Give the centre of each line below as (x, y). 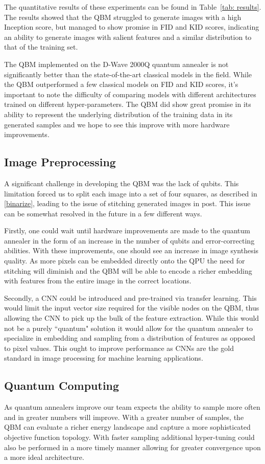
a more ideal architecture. (44, 457)
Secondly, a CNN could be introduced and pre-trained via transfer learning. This (130, 297)
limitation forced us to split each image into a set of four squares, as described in (131, 193)
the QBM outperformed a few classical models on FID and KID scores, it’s (121, 84)
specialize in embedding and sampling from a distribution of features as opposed (130, 338)
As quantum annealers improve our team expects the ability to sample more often (132, 407)
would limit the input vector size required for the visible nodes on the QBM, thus (132, 308)
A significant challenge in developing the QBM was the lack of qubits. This (122, 183)
